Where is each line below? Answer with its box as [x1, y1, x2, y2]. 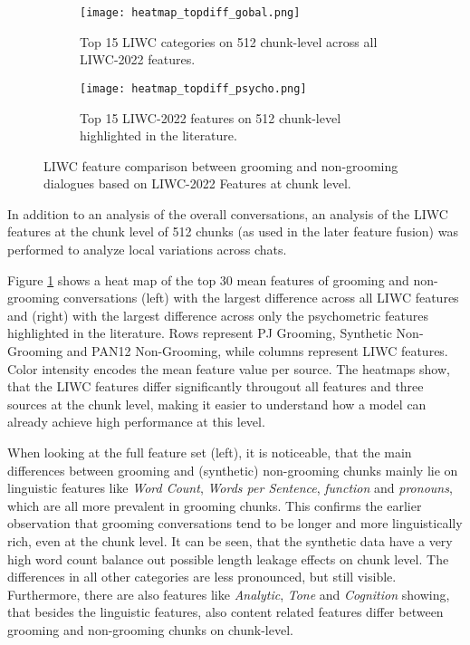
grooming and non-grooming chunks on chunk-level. [7, 620, 293, 639]
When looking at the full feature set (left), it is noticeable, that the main [7, 443, 412, 461]
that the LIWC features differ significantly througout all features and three [7, 377, 424, 396]
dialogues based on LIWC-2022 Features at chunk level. [43, 174, 351, 193]
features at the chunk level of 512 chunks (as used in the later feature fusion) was [7, 222, 458, 241]
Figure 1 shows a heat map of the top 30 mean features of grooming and [7, 270, 409, 289]
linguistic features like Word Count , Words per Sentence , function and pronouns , [7, 478, 453, 497]
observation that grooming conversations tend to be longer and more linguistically [7, 514, 463, 533]
